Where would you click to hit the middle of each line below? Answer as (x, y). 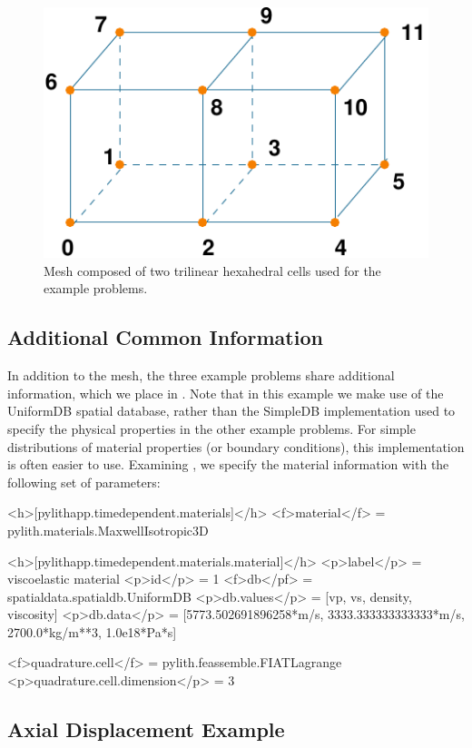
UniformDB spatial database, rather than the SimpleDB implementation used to (231, 411)
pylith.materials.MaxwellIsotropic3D (108, 530)
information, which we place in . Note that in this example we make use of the (226, 393)
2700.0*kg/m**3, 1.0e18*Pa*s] (92, 631)
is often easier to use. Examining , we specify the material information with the (228, 464)
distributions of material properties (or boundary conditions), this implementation (236, 446)
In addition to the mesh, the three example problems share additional (201, 375)
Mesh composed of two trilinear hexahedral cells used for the (212, 270)
